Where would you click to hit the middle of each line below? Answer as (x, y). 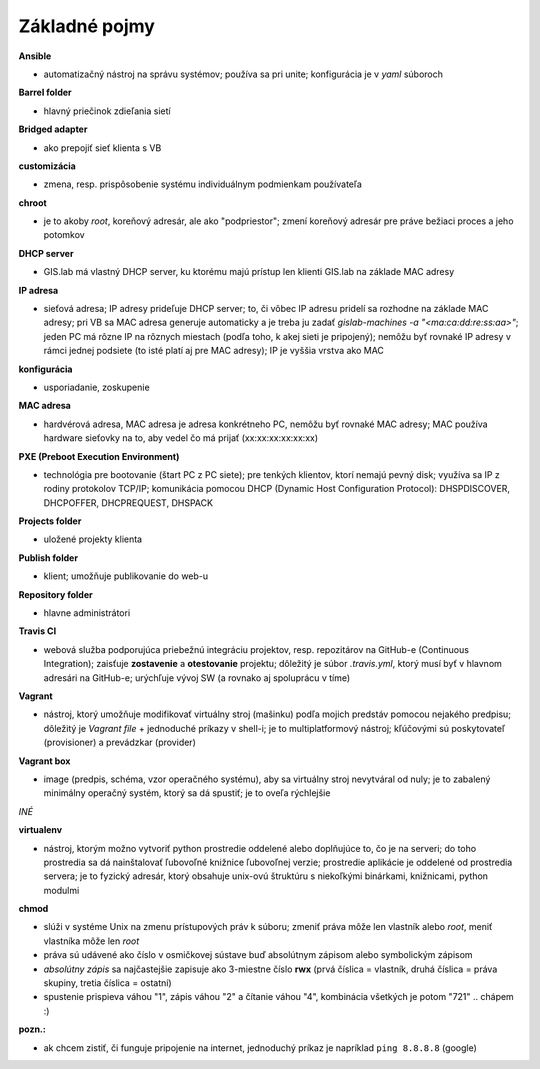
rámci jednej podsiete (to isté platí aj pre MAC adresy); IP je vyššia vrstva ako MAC (214, 351)
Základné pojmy (86, 26)
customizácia (47, 166)
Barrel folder (45, 92)
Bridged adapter (53, 129)
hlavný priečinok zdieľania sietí (107, 111)
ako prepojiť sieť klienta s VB (102, 147)
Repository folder (56, 594)
